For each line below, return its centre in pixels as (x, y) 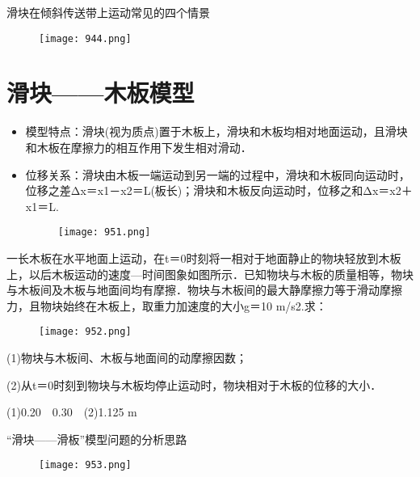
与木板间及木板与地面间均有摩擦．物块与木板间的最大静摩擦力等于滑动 (193, 290)
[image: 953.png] (85, 465)
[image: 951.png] (104, 232)
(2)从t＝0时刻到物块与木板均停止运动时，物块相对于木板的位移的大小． (194, 384)
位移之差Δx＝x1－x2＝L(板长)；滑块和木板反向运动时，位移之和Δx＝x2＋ (219, 190)
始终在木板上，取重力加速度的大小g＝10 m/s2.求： (195, 305)
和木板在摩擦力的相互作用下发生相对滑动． (139, 147)
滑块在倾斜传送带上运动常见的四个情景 (108, 12)
